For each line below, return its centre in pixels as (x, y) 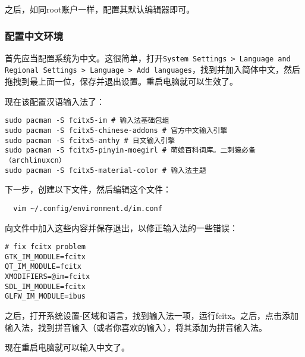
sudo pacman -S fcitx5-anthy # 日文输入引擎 (90, 140)
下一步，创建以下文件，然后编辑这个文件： (88, 189)
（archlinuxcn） (35, 160)
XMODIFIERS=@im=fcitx (48, 277)
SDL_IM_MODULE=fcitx (45, 286)
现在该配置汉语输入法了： (55, 101)
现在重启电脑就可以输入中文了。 (67, 347)
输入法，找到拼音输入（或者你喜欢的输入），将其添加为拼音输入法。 (136, 327)
